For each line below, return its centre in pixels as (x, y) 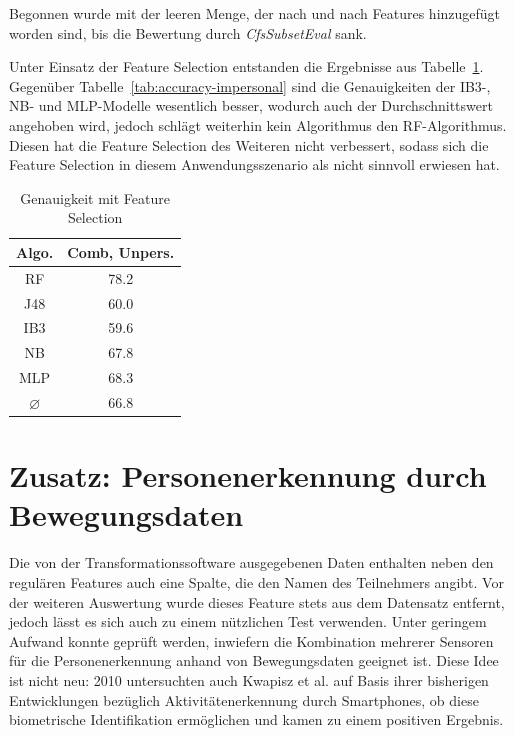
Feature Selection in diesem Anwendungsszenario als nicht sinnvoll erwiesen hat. (254, 164)
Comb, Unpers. (121, 251)
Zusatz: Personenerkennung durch (248, 475)
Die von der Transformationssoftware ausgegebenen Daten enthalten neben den (251, 562)
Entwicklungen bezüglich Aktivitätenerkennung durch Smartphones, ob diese (244, 699)
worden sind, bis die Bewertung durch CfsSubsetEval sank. (188, 32)
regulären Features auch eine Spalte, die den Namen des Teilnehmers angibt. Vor (256, 582)
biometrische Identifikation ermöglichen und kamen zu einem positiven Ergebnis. (256, 719)
